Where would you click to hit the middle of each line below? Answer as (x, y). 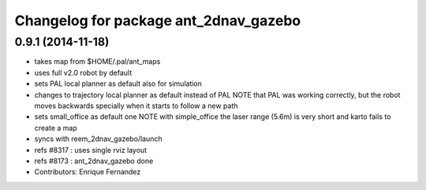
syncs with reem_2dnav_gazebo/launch (98, 139)
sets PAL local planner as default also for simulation (118, 84)
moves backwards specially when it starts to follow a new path (136, 106)
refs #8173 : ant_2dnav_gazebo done (94, 161)
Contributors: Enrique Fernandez (88, 172)
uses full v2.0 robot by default (83, 73)
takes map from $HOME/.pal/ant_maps (97, 61)
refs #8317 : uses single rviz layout (91, 150)
